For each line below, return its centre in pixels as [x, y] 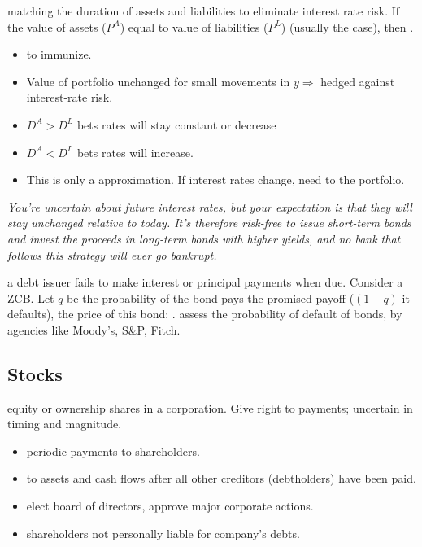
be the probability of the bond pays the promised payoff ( [211, 298]
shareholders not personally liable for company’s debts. [163, 533]
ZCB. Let [31, 298]
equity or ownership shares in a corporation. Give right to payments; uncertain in [210, 407]
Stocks [35, 373]
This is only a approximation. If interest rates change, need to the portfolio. [215, 179]
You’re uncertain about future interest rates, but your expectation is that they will [210, 206]
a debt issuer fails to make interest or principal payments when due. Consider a [205, 282]
